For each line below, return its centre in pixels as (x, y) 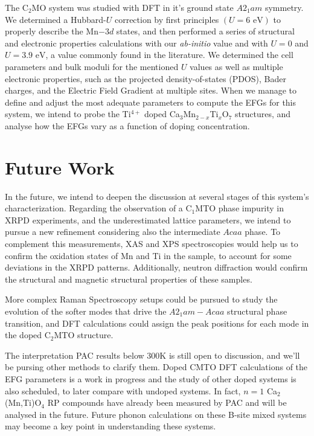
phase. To (263, 232)
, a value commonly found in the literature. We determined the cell (169, 55)
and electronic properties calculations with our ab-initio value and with (136, 43)
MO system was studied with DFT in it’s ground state (133, 7)
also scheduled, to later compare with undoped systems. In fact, (123, 390)
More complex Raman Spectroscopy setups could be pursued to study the (141, 299)
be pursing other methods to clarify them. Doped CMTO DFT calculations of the (156, 367)
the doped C (28, 335)
